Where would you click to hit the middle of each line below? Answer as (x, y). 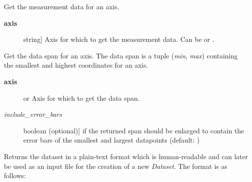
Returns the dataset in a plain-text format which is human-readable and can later (126, 156)
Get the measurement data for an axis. (62, 6)
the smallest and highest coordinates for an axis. (76, 65)
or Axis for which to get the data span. (82, 98)
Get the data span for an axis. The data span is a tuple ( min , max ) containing (121, 55)
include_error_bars (33, 114)
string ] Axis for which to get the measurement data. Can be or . (119, 39)
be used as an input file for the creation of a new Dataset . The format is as (116, 166)
